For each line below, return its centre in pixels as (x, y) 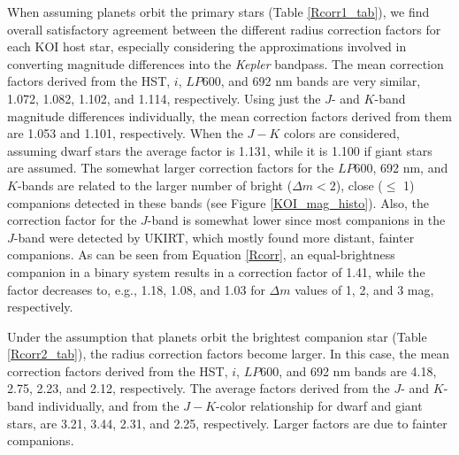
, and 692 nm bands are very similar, (321, 81)
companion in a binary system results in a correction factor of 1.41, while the (216, 271)
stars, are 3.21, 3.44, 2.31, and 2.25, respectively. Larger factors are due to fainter (227, 423)
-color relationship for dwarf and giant (319, 406)
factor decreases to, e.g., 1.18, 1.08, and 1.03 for (136, 289)
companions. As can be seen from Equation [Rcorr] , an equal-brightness (201, 254)
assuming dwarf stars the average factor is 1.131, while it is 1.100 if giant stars (220, 150)
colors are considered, (342, 133)
